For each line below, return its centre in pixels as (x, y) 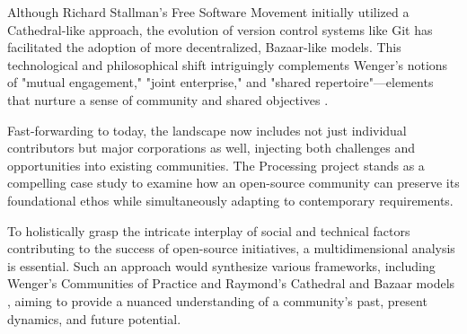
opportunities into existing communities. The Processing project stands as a (216, 165)
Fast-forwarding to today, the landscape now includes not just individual (207, 130)
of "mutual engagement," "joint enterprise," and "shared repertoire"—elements (220, 82)
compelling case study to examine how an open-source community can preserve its (233, 183)
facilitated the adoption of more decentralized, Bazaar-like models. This (204, 47)
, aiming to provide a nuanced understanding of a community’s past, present (217, 300)
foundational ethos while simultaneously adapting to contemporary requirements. (230, 200)
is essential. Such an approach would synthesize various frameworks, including (221, 265)
